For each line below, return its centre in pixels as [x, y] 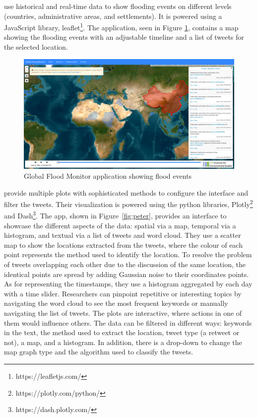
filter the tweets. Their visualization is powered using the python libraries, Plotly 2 [129, 203]
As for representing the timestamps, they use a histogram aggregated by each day [128, 284]
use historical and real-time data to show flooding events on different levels [118, 6]
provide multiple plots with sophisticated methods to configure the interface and [126, 192]
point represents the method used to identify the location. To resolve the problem [128, 254]
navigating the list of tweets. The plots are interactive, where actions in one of [123, 313]
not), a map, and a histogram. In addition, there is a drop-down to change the [123, 342]
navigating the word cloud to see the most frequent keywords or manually [116, 303]
